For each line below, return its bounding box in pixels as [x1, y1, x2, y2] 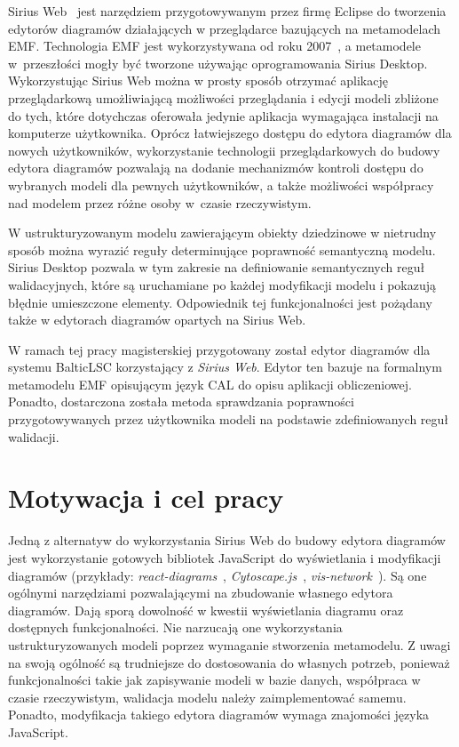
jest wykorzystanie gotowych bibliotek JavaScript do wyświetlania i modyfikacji [8, 548, 441, 566]
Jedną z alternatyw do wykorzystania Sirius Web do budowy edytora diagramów [8, 531, 446, 550]
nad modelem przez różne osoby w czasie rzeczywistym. [8, 193, 312, 212]
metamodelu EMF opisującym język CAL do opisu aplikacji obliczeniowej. [8, 374, 412, 393]
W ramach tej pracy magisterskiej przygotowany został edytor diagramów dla [8, 340, 431, 358]
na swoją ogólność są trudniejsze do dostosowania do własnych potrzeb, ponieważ [8, 653, 450, 671]
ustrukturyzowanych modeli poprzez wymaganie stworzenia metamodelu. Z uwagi [8, 635, 451, 654]
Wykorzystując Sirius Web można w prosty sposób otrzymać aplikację [8, 71, 388, 90]
